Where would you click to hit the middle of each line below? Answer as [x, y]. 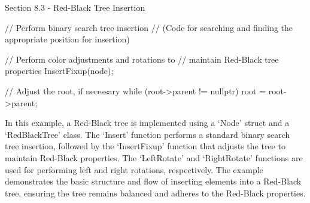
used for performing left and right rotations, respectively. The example [134, 169]
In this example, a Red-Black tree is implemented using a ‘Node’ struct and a [147, 123]
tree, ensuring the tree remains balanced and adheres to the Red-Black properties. [155, 193]
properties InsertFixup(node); [59, 71]
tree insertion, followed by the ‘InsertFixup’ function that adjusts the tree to [145, 146]
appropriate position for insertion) [67, 39]
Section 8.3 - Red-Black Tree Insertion [75, 7]
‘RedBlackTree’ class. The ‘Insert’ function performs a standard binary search [148, 134]
